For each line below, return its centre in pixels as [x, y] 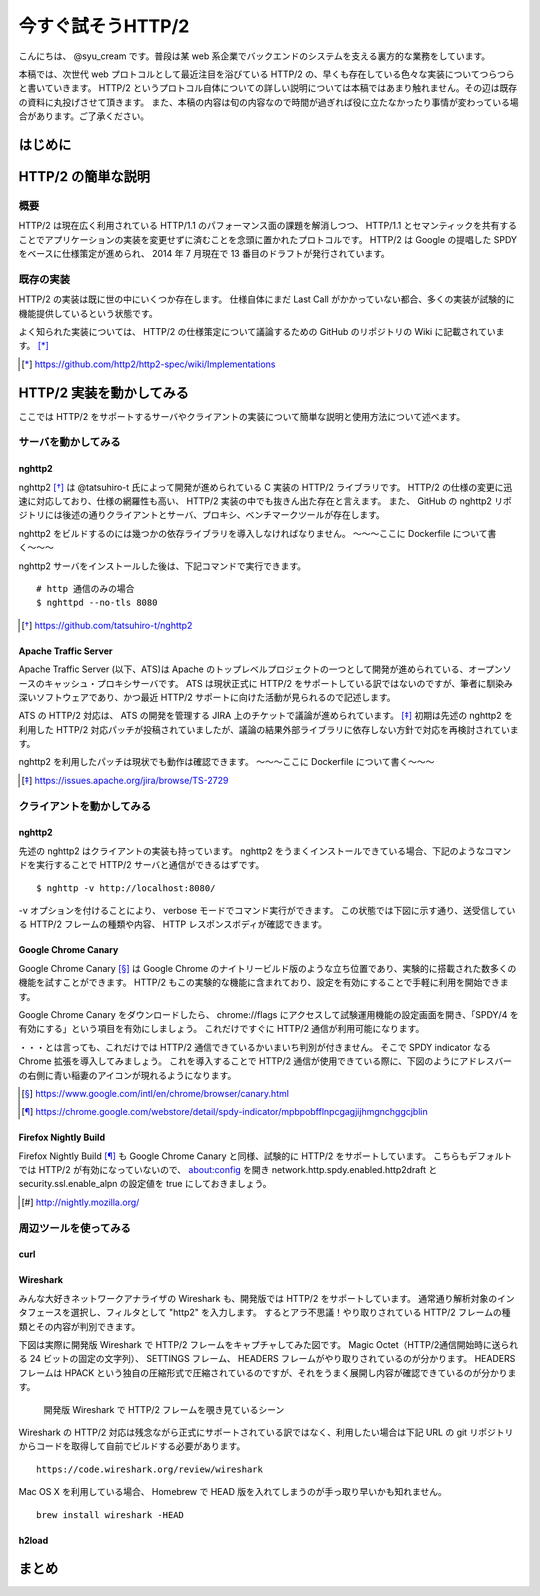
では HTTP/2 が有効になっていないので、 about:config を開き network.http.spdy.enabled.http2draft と [228, 1170]
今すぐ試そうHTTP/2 [104, 26]
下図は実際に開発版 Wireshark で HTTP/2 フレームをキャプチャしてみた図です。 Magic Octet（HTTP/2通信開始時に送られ [268, 1344]
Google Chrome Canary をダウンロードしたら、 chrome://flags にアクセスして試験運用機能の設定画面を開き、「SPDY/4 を [268, 1014]
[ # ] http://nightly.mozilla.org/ [80, 1202]
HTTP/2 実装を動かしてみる [104, 392]
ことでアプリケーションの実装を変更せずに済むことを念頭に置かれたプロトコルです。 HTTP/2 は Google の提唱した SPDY [268, 239]
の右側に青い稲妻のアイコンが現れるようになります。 [127, 1075]
